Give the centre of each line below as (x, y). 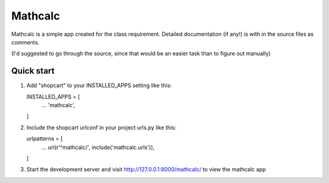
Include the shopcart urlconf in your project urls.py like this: (101, 127)
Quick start (33, 71)
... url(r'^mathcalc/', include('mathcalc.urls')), (98, 147)
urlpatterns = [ (45, 139)
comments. (25, 42)
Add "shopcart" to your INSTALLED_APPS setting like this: (99, 86)
